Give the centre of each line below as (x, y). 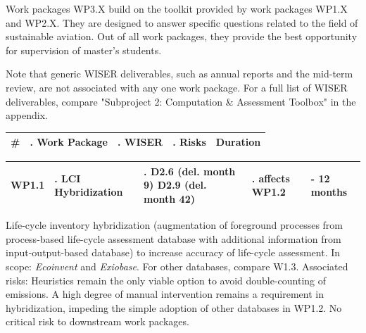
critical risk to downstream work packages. (97, 321)
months (329, 192)
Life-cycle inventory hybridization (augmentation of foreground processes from (175, 225)
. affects (271, 178)
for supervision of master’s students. (84, 50)
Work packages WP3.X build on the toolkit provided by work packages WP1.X (177, 8)
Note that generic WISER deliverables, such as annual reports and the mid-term (179, 74)
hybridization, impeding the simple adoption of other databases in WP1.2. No (174, 307)
